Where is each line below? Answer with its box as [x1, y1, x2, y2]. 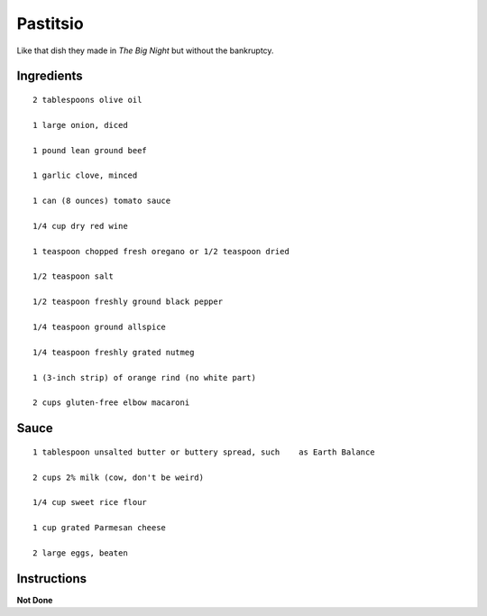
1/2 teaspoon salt [32, 271, 115, 281]
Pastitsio [16, 14, 85, 33]
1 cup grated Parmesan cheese [32, 523, 167, 533]
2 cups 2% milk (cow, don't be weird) [32, 472, 205, 483]
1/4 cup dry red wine [32, 221, 128, 231]
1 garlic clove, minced [32, 170, 138, 180]
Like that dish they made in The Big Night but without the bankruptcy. [16, 45, 274, 56]
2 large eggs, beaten [32, 547, 128, 558]
